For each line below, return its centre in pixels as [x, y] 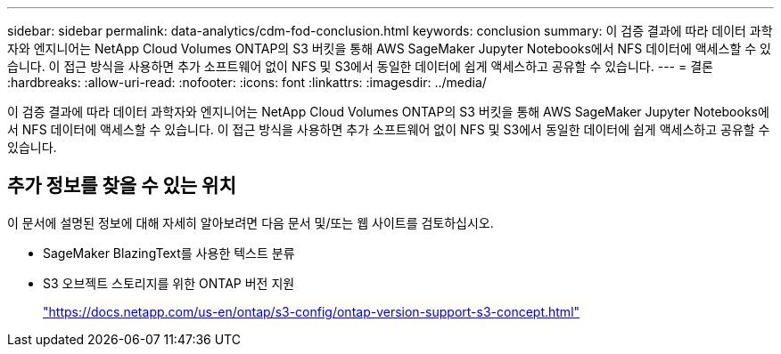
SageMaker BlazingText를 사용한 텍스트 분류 [169, 253]
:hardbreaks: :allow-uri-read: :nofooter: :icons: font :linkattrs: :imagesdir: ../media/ [247, 82]
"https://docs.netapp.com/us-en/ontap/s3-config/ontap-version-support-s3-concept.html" [312, 311]
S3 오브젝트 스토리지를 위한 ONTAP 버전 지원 [169, 283]
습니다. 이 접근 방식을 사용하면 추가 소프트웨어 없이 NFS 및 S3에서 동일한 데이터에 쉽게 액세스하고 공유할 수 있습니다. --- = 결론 [360, 66]
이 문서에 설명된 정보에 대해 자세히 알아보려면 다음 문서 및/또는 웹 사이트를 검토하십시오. [251, 222]
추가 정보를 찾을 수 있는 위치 [122, 186]
